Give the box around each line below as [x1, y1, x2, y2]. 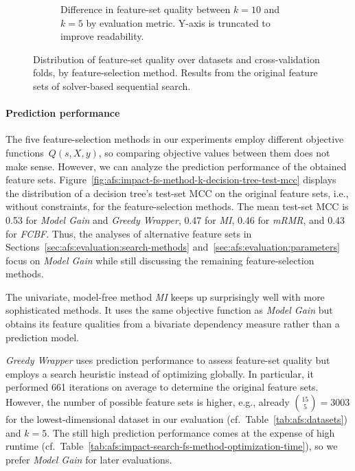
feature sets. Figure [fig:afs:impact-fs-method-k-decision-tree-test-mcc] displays [5, 172, 336, 187]
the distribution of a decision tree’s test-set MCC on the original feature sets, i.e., [5, 185, 349, 200]
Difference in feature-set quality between [60, 2, 231, 16]
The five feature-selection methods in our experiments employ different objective [5, 132, 344, 146]
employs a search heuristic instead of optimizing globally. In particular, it [5, 366, 314, 380]
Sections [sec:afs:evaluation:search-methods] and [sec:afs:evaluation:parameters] [5, 240, 340, 254]
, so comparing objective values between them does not [98, 145, 330, 159]
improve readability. [60, 29, 144, 43]
